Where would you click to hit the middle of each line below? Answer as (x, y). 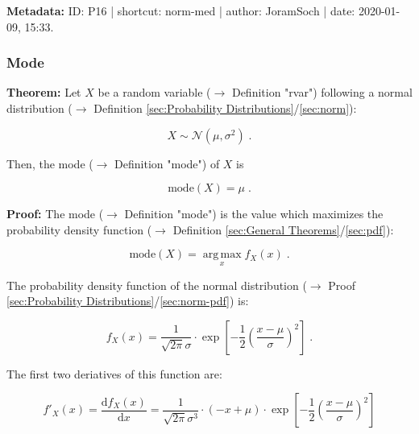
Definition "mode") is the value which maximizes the (254, 214)
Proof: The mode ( (55, 214)
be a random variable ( (154, 92)
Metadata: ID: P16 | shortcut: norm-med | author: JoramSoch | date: (181, 10)
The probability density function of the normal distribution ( (157, 285)
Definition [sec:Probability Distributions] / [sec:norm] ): (225, 108)
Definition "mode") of (167, 163)
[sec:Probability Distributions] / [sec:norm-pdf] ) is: (128, 301)
